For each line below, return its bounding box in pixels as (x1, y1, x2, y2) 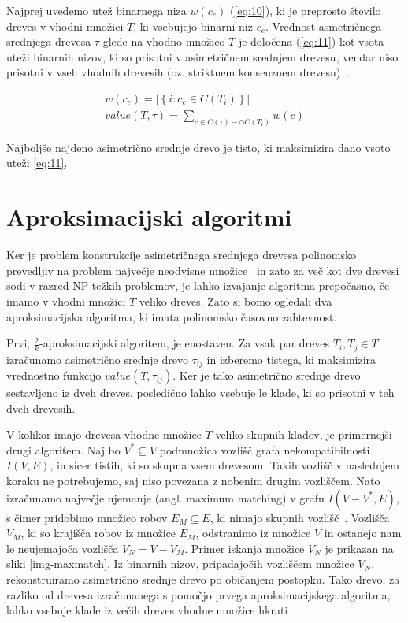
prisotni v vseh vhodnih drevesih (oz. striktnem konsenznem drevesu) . (6, 64, 350, 80)
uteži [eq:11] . (6, 154, 68, 171)
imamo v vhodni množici (6, 292, 126, 309)
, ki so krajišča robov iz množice (20, 525, 176, 541)
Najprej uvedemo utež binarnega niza (6, 2, 187, 18)
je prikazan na (325, 540, 394, 556)
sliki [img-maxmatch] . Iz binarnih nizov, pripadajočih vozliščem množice (6, 555, 354, 572)
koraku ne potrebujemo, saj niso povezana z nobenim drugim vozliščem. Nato (6, 473, 380, 489)
